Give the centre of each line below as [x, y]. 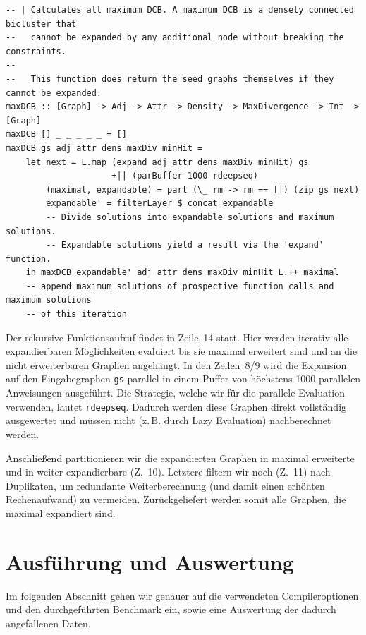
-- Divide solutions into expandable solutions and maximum [190, 217]
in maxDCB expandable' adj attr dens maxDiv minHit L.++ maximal [182, 273]
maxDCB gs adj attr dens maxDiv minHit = [104, 148]
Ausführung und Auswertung [150, 561]
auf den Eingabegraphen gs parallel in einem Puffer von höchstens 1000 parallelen [183, 379]
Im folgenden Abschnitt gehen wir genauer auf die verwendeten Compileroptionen [182, 595]
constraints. [36, 51]
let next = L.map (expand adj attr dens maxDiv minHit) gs [167, 162]
